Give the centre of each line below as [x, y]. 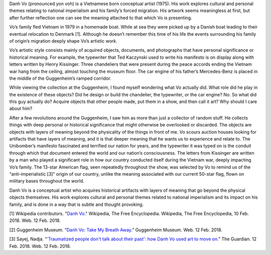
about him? [21, 108]
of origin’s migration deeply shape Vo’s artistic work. [63, 41]
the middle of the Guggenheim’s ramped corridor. [60, 78]
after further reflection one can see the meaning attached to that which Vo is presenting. [101, 18]
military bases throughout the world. [47, 181]
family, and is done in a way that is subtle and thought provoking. [77, 204]
